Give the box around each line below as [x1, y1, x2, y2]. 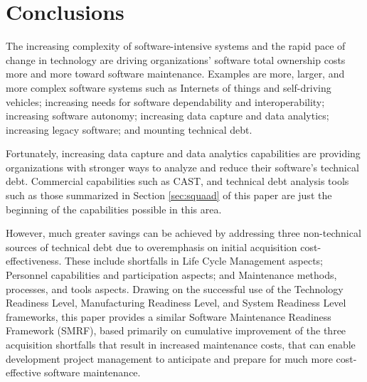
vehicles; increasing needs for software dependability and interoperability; [6, 94, 325, 109]
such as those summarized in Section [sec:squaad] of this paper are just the [6, 188, 332, 203]
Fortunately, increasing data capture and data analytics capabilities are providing [6, 146, 361, 161]
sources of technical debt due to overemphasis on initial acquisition [6, 239, 297, 254]
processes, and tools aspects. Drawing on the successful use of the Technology [6, 281, 344, 296]
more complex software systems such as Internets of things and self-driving [6, 80, 331, 95]
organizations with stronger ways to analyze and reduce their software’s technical [6, 159, 359, 174]
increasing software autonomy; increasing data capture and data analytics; [6, 108, 329, 123]
